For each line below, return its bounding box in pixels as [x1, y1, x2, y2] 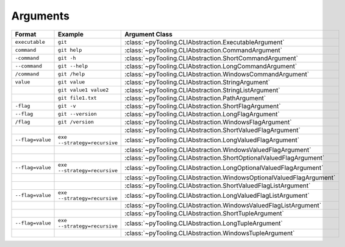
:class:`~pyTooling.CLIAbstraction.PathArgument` [124, 94, 266, 102]
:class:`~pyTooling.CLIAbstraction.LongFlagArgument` [124, 110, 280, 118]
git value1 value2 [58, 87, 109, 94]
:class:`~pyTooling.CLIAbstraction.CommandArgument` [124, 46, 283, 54]
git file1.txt [58, 95, 97, 102]
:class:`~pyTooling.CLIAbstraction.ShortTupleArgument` [124, 209, 285, 217]
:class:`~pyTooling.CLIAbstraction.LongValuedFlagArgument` [124, 136, 300, 144]
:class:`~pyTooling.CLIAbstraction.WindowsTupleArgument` [124, 229, 295, 237]
